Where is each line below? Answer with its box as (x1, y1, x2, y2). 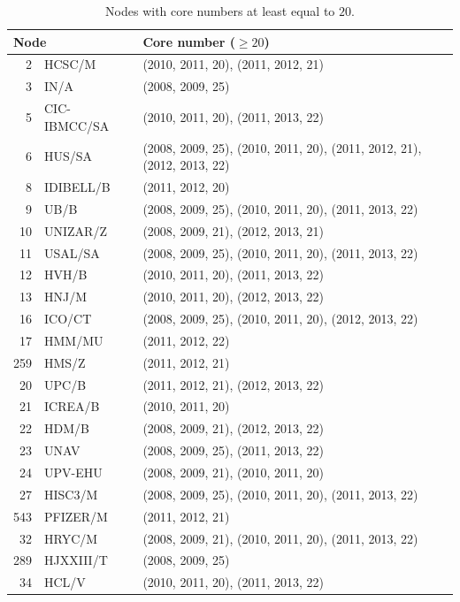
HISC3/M (44, 484, 98, 503)
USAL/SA (44, 243, 100, 262)
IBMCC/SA (44, 116, 110, 134)
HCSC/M (44, 55, 96, 73)
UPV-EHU (44, 462, 103, 481)
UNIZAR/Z (44, 221, 107, 240)
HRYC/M (44, 529, 98, 547)
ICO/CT (44, 309, 92, 328)
